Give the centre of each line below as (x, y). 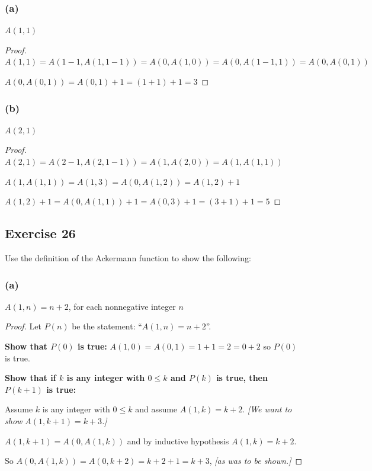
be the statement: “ (107, 326)
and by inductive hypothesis (178, 440)
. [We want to (267, 409)
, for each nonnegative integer (122, 306)
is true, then (242, 378)
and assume (156, 409)
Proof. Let (23, 326)
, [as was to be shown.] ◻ (256, 461)
